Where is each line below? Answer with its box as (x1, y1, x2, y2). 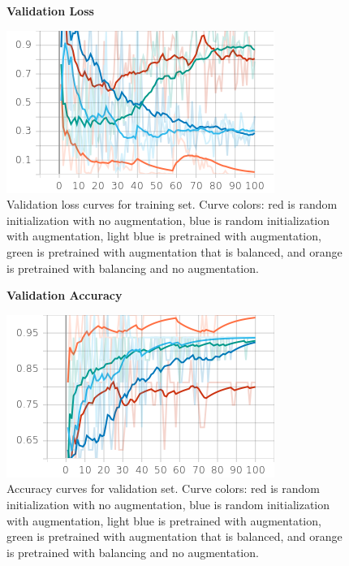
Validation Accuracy (6, 287, 123, 304)
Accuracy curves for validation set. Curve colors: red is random (6, 480, 320, 497)
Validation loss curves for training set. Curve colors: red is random (6, 196, 338, 213)
